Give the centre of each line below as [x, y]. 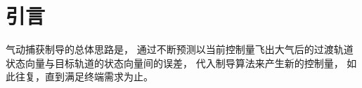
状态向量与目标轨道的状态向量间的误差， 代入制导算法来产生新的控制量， [175, 63]
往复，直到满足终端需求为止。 [84, 76]
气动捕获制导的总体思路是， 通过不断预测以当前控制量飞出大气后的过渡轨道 [180, 49]
